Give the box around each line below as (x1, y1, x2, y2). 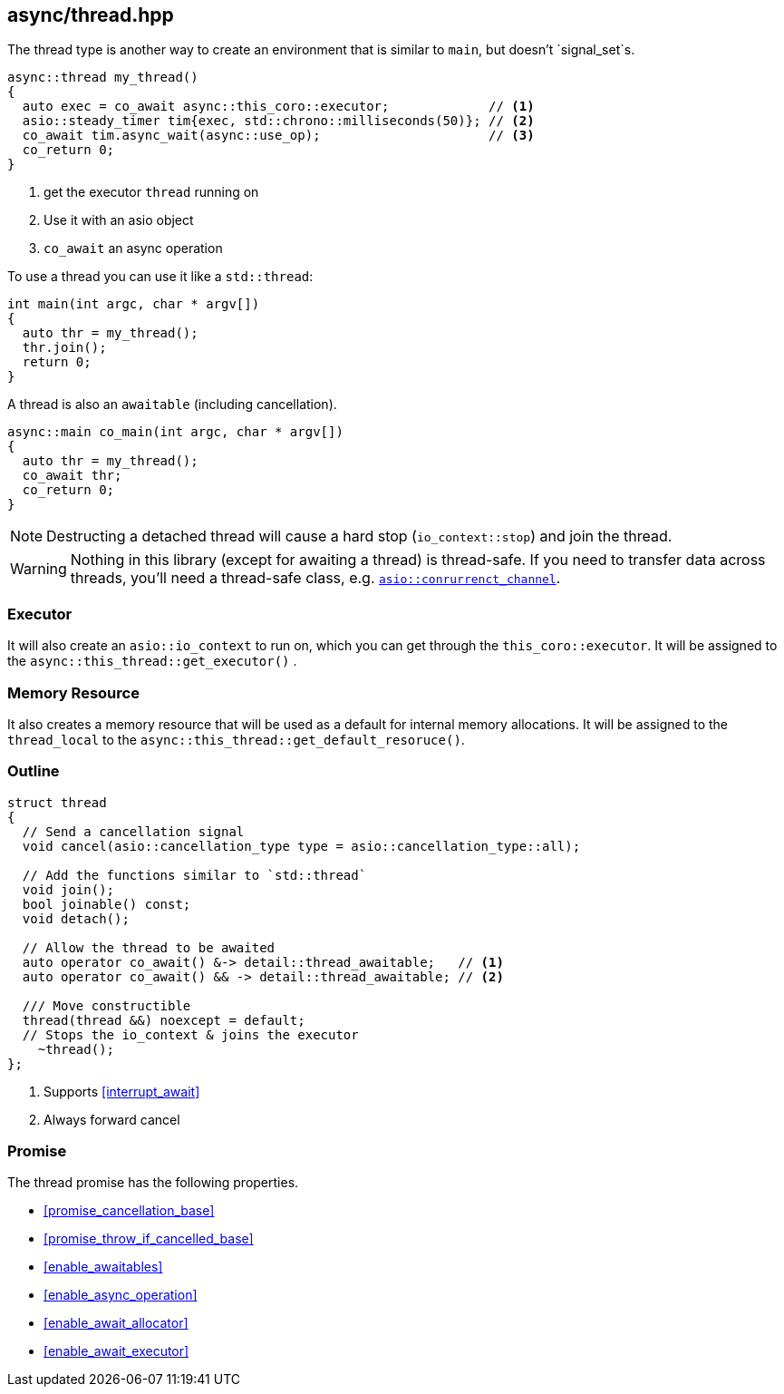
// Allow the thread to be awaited (22, 940, 276, 955)
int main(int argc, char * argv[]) (7, 297, 260, 312)
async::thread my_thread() (7, 70, 198, 85)
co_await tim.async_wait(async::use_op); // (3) (22, 128, 535, 143)
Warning (10, 560, 67, 579)
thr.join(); (22, 340, 107, 356)
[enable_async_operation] (44, 1287, 198, 1303)
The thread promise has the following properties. (7, 1175, 299, 1191)
